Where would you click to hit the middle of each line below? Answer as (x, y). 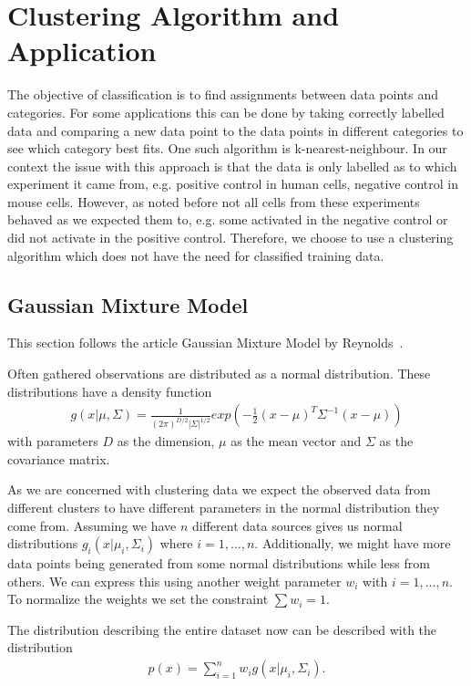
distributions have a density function (110, 391)
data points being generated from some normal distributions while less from (219, 563)
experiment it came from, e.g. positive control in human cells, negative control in (233, 184)
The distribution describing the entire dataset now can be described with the (222, 629)
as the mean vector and (296, 441)
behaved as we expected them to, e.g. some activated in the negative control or (228, 219)
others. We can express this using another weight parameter (174, 581)
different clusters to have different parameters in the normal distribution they (224, 507)
